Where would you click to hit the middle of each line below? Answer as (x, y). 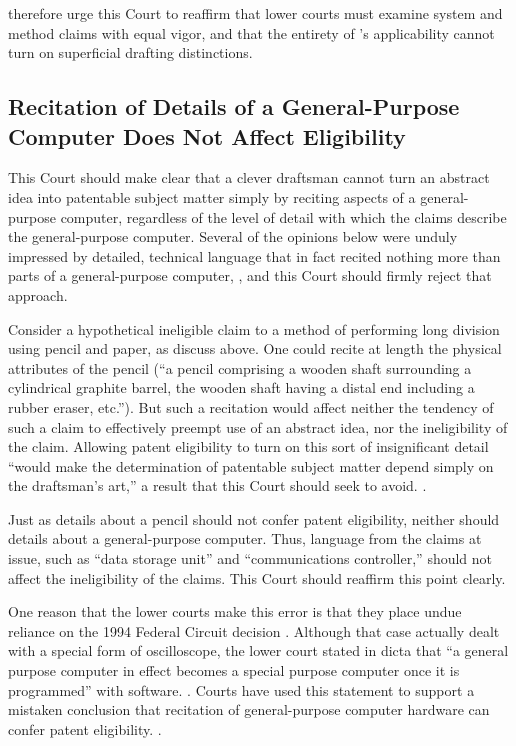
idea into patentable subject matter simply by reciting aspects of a (212, 196)
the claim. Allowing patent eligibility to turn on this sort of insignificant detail (248, 446)
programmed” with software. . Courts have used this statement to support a (241, 689)
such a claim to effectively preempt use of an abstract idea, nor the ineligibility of (258, 426)
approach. (38, 294)
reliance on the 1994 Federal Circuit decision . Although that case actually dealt (254, 630)
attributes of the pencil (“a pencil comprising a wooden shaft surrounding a (240, 367)
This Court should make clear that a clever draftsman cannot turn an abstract (249, 177)
